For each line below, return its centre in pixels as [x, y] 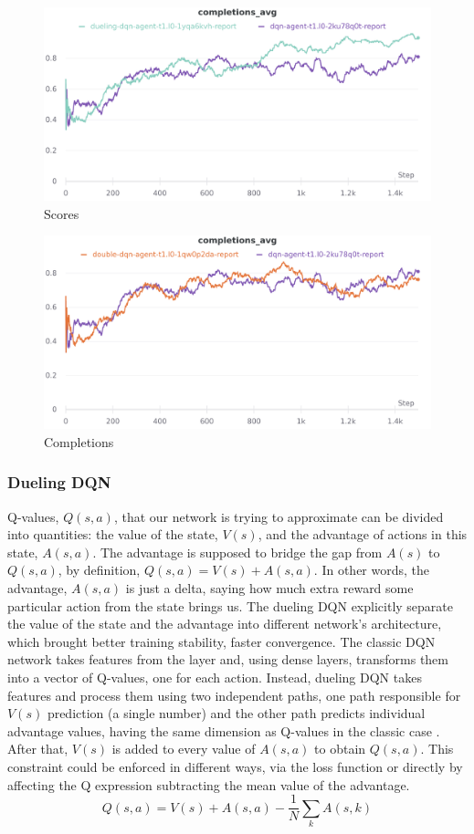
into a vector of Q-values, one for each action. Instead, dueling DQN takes [215, 677]
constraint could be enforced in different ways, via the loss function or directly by [235, 766]
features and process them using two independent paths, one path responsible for [234, 695]
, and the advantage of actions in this [363, 534]
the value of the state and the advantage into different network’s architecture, [225, 624]
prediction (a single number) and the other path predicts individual [236, 713]
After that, [38, 749]
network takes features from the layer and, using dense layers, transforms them [228, 659]
